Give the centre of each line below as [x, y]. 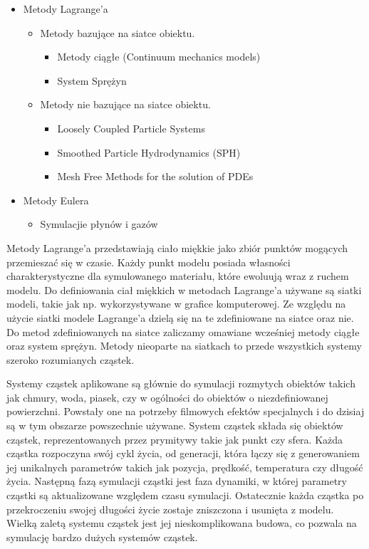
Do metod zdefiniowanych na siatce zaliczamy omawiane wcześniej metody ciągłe [183, 331]
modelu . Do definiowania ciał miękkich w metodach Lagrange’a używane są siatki [184, 289]
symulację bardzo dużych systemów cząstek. [102, 537]
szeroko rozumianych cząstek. [71, 359]
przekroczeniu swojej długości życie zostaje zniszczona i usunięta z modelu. [170, 509]
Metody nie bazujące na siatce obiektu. [125, 104]
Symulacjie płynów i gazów [99, 224]
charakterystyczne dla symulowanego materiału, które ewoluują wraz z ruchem [178, 276]
